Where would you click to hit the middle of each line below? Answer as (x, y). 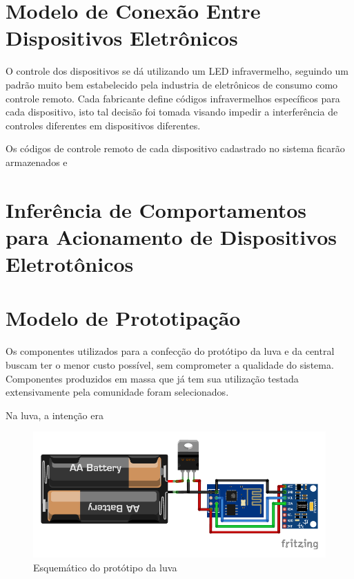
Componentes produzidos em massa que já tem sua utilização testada (152, 378)
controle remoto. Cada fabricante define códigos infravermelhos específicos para (173, 98)
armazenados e (37, 162)
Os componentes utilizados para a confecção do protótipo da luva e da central (170, 351)
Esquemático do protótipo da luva (105, 567)
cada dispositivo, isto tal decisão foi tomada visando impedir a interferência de (172, 112)
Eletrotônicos (70, 264)
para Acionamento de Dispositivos (171, 236)
